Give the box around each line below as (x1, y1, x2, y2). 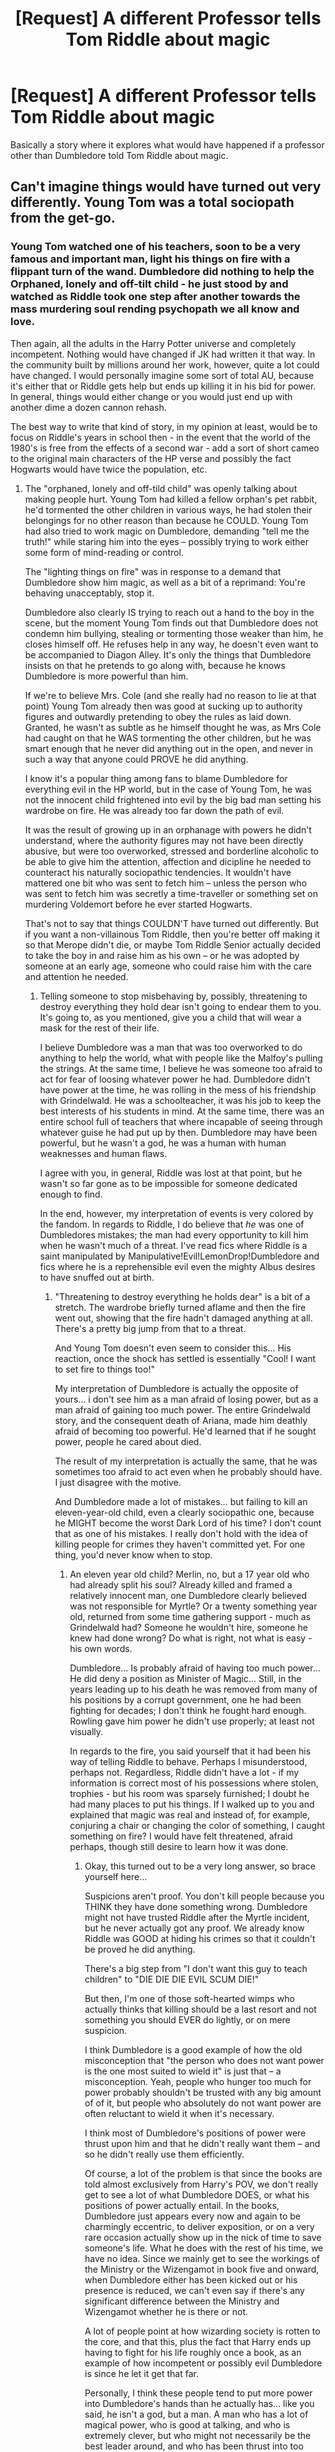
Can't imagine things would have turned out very (10, 178, 322, 196)
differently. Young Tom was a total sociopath (10, 194, 295, 211)
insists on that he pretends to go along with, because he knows (24, 659, 286, 671)
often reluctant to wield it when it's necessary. (84, 2107, 275, 2119)
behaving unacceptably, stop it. (24, 587, 155, 599)
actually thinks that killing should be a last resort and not (84, 2003, 317, 2015)
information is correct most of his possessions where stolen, (69, 1777, 319, 1789)
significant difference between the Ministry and (84, 2295, 280, 2307)
